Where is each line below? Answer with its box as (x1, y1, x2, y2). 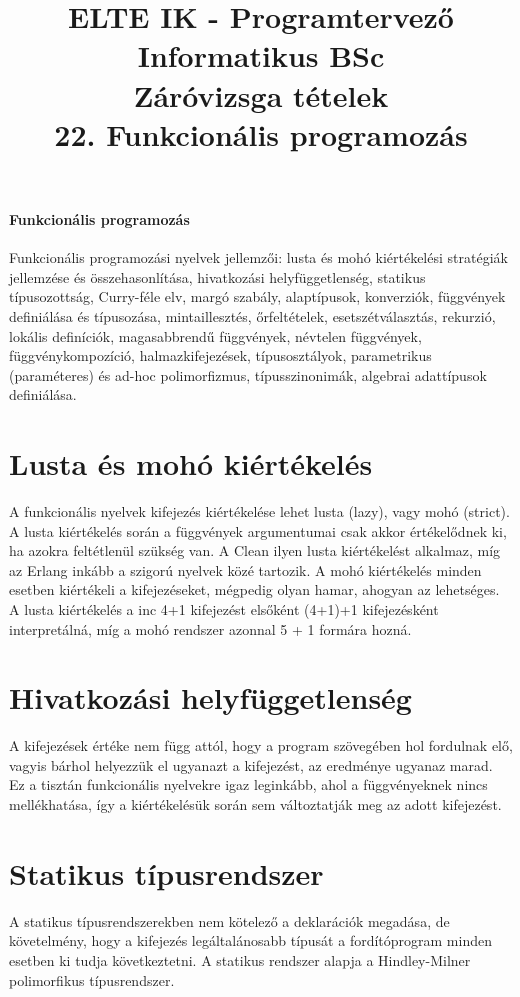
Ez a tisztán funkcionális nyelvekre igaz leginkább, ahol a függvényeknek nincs (9, 774, 488, 795)
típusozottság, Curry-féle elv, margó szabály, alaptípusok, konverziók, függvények (9, 286, 506, 307)
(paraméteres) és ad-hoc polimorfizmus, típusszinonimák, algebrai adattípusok (9, 364, 487, 385)
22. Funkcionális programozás (54, 113, 468, 154)
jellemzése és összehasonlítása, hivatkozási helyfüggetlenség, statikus (9, 266, 426, 287)
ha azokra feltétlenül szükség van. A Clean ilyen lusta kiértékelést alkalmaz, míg (9, 540, 501, 561)
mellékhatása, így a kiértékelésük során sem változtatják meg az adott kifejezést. (9, 794, 502, 815)
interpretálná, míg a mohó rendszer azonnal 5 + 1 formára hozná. (9, 618, 412, 639)
